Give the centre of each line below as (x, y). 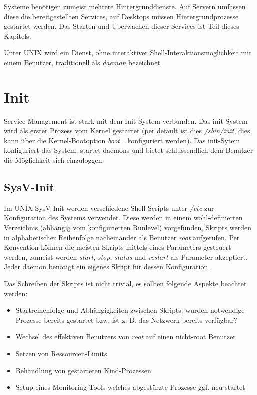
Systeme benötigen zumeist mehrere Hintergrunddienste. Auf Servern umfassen (125, 6)
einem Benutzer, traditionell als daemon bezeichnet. (83, 62)
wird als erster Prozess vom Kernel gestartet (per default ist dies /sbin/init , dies (127, 131)
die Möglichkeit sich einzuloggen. (54, 160)
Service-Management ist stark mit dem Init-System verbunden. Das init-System (126, 121)
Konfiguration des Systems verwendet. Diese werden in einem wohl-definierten (123, 217)
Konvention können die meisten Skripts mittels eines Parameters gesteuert (118, 247)
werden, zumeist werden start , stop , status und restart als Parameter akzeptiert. (126, 256)
